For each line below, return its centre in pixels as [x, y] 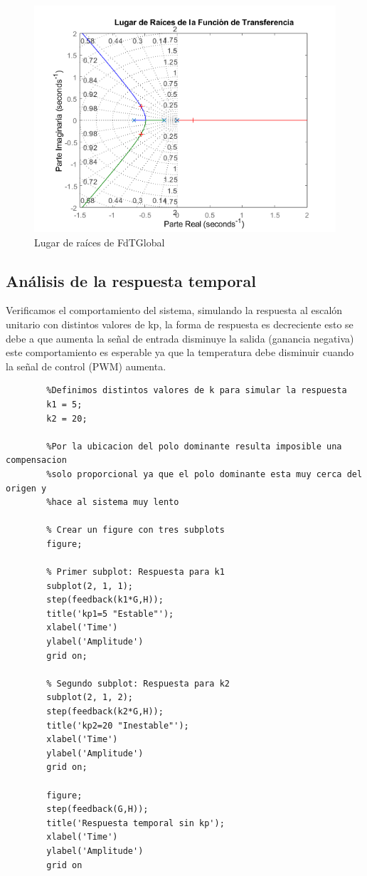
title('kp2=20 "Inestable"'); [118, 725]
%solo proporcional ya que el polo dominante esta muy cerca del [204, 474]
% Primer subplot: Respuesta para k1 [135, 572]
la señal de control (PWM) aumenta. [86, 366]
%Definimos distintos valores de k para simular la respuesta [197, 391]
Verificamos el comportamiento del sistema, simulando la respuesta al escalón [174, 310]
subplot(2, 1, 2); [90, 698]
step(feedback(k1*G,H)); [105, 600]
